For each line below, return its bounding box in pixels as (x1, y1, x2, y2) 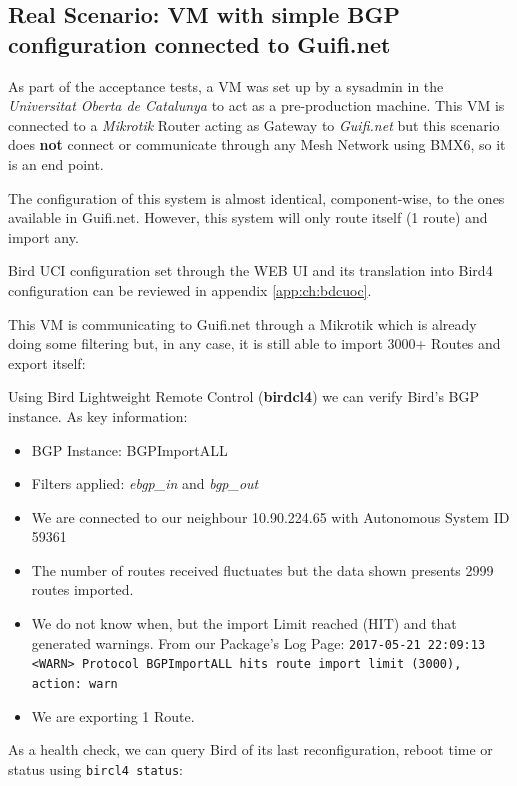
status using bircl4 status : (8, 758, 183, 779)
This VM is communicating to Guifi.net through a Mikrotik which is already (8, 313, 477, 334)
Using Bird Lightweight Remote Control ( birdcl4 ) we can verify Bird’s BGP (8, 386, 480, 407)
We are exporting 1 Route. (31, 705, 195, 726)
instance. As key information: (8, 405, 188, 426)
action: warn (31, 676, 118, 691)
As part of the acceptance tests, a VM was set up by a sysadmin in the (8, 75, 444, 96)
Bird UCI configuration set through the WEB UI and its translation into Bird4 (8, 260, 493, 281)
